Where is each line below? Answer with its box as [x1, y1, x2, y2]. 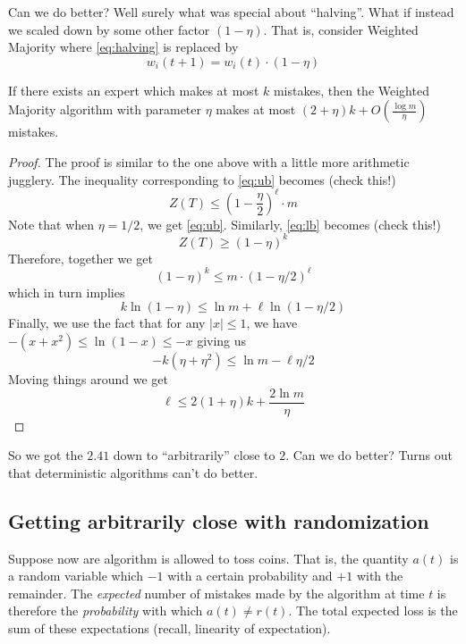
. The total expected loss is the [288, 601, 458, 620]
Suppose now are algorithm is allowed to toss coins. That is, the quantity [8, 548, 409, 567]
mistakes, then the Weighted [273, 80, 429, 99]
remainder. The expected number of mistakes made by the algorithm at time [8, 583, 425, 602]
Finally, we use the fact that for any [8, 314, 206, 332]
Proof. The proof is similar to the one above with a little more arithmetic [8, 152, 410, 171]
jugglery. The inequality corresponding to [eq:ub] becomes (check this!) [8, 170, 396, 188]
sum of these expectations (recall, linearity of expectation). [8, 619, 331, 638]
